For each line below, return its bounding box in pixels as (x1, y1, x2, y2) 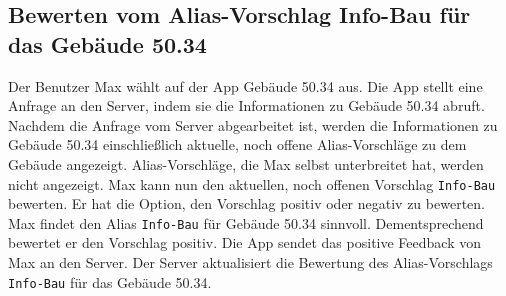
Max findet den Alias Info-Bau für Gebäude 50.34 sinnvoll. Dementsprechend (8, 212, 484, 233)
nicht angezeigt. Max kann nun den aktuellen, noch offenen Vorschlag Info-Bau (8, 173, 496, 194)
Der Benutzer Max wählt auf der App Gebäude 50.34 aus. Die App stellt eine (8, 75, 483, 96)
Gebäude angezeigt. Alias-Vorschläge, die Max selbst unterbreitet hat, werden (8, 153, 484, 174)
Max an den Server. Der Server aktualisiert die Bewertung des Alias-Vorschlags (8, 252, 493, 273)
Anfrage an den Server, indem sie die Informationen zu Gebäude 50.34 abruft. (8, 95, 485, 116)
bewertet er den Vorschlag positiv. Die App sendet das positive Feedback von (8, 232, 481, 253)
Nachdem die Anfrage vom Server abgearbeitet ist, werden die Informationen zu (8, 114, 498, 135)
